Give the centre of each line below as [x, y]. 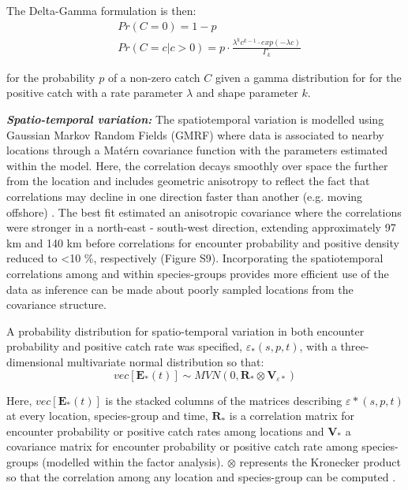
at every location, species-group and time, [107, 416]
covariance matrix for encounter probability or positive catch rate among [182, 446]
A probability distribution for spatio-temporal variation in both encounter [185, 330]
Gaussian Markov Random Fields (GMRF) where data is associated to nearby [195, 134]
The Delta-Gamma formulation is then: [101, 10]
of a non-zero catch [154, 77]
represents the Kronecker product [320, 461]
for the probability [51, 77]
